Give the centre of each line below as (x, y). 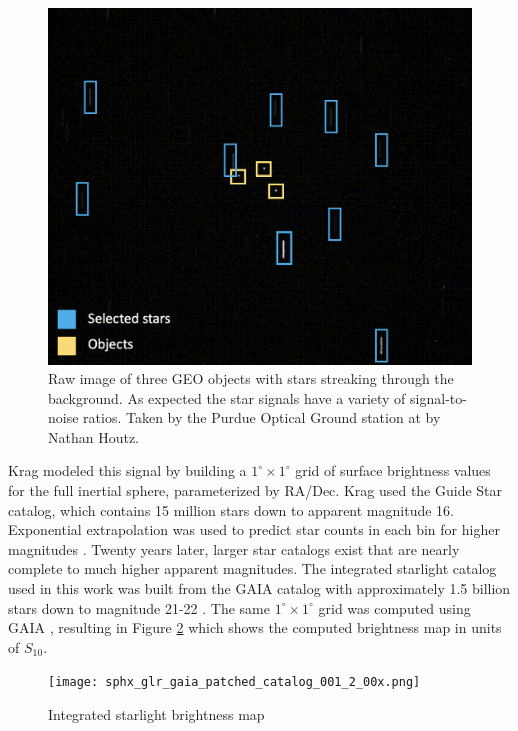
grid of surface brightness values (393, 470)
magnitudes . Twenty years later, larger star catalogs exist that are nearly (234, 548)
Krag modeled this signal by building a (127, 470)
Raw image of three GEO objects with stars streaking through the (251, 378)
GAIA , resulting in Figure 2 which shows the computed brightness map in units (255, 627)
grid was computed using (394, 607)
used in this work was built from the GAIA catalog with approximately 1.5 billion (259, 588)
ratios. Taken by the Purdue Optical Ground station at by (262, 417)
